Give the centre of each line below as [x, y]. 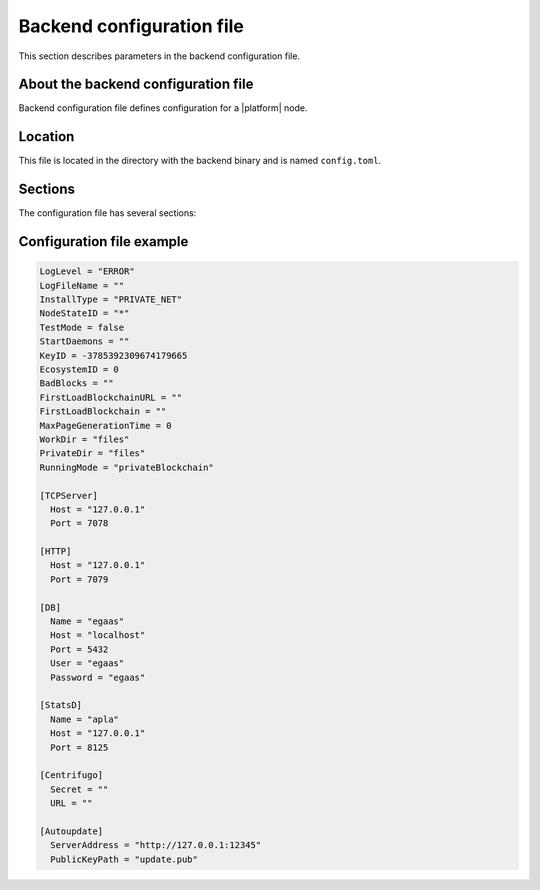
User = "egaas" [87, 663]
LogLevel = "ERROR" [87, 271]
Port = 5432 [79, 649]
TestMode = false [82, 327]
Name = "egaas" [87, 621]
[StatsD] [61, 705]
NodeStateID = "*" [84, 313]
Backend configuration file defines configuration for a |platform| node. [163, 108]
